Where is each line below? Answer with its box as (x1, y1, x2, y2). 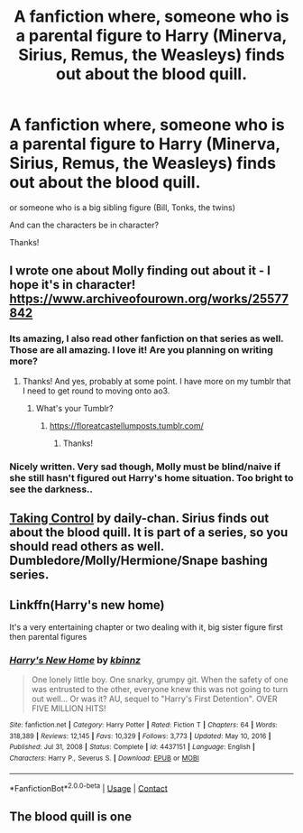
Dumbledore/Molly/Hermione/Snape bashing (9, 552, 268, 568)
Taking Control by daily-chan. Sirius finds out (9, 510, 270, 525)
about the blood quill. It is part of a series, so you (9, 524, 289, 540)
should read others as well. (9, 539, 165, 554)
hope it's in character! (9, 277, 136, 292)
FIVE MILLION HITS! (31, 703, 106, 714)
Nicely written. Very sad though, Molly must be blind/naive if (9, 460, 281, 473)
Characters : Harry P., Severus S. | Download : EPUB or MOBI (9, 754, 200, 764)
